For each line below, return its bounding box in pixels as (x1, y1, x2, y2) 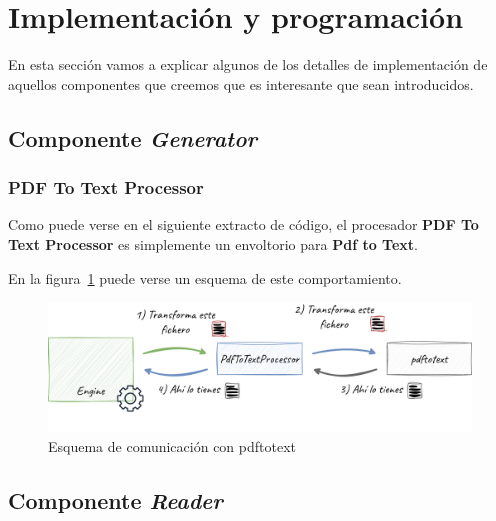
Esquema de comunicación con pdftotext (48, 435, 296, 456)
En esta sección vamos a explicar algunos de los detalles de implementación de (8, 54, 488, 75)
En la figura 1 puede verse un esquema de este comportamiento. (8, 267, 402, 288)
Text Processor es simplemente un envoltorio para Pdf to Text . (8, 233, 418, 254)
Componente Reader (8, 484, 223, 515)
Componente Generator (8, 122, 258, 153)
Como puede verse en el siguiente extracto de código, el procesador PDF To (8, 214, 479, 235)
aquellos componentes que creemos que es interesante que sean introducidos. (8, 73, 474, 94)
